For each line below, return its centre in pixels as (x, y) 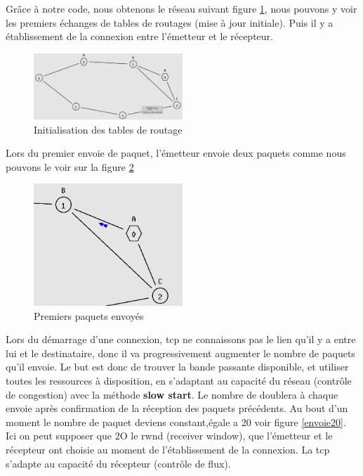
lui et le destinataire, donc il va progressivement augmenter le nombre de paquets (180, 353)
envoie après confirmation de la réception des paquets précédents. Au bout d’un (177, 408)
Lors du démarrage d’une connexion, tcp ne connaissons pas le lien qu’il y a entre (181, 339)
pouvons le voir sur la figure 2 (70, 166)
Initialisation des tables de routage (108, 129)
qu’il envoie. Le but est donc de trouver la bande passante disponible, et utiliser (177, 367)
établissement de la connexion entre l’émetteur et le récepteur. (139, 36)
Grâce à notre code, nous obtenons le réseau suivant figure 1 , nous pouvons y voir (181, 8)
